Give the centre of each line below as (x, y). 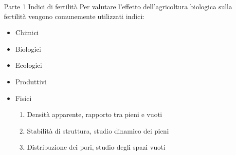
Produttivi (31, 81)
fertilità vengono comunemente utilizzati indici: (74, 16)
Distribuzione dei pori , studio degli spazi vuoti (96, 147)
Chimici (27, 32)
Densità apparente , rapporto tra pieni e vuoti (94, 114)
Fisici (23, 98)
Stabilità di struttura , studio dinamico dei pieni (98, 130)
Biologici (28, 48)
